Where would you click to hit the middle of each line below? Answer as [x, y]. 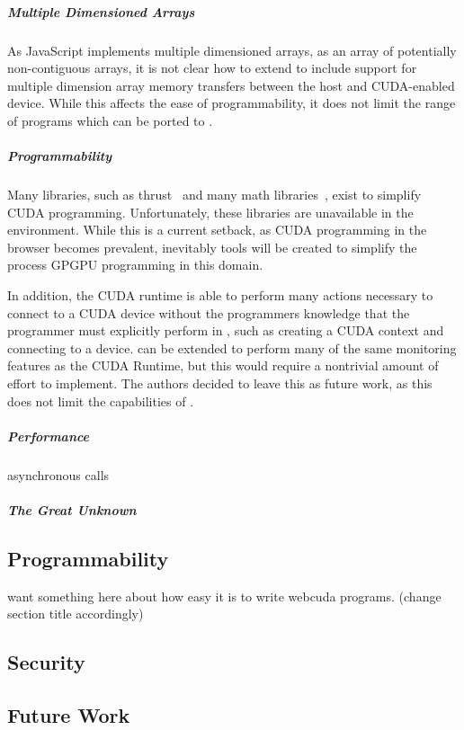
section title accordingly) [76, 614]
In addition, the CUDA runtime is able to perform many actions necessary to [220, 295]
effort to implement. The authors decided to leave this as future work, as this [220, 383]
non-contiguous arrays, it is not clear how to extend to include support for [212, 68]
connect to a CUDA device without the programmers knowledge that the [209, 312]
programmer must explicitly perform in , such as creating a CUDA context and [226, 330]
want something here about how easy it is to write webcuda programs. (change [224, 596]
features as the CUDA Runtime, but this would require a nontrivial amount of [223, 365]
